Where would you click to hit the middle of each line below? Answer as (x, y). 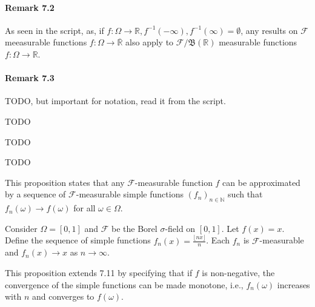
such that (245, 194)
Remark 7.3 (30, 78)
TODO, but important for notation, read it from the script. (115, 101)
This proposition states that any (65, 182)
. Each (218, 240)
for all (85, 208)
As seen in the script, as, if (55, 30)
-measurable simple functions (130, 194)
